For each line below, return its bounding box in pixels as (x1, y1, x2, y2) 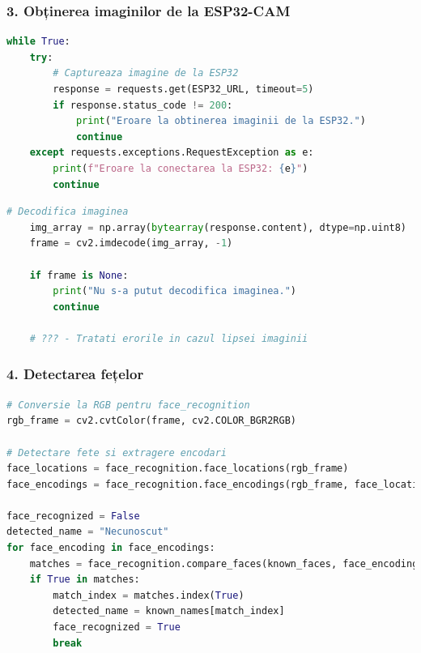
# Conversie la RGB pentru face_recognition (6, 399, 250, 411)
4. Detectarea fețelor (6, 364, 144, 384)
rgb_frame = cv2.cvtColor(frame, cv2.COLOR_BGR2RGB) (6, 415, 296, 427)
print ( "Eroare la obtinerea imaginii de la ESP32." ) (75, 115, 366, 127)
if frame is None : (29, 269, 129, 281)
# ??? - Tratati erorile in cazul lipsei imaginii (29, 332, 308, 344)
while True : (6, 36, 70, 48)
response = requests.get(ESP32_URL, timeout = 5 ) (53, 83, 314, 95)
